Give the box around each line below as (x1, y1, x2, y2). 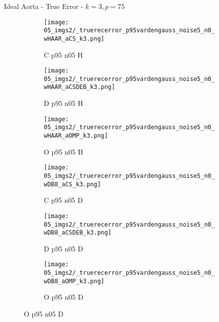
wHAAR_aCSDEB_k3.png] (44, 83, 115, 91)
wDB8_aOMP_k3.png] (44, 277, 105, 285)
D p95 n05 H (44, 98, 83, 108)
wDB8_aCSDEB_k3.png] (44, 229, 112, 237)
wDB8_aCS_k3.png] (44, 180, 101, 188)
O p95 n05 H (44, 146, 83, 157)
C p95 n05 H (44, 49, 83, 60)
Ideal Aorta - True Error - (4, 1, 84, 11)
